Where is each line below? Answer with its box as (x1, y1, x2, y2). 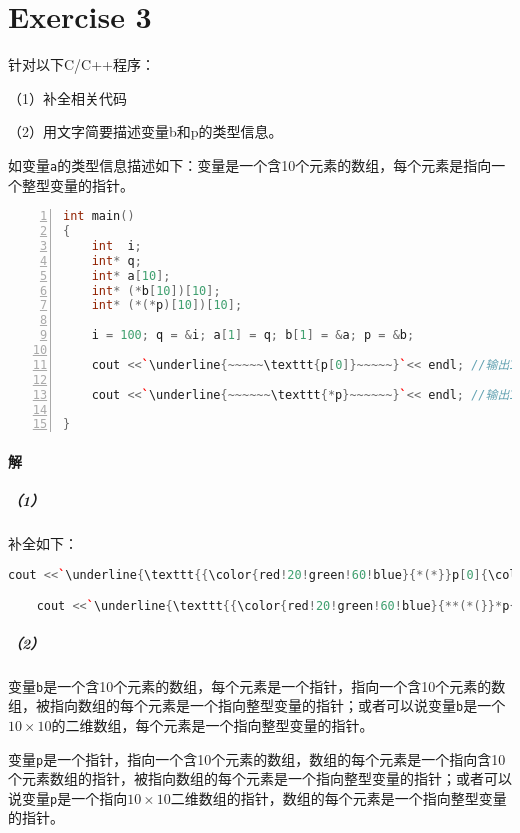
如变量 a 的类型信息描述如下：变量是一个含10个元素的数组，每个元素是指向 (8, 154, 492, 175)
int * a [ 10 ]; (91, 268, 171, 283)
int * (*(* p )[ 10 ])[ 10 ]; (91, 298, 243, 313)
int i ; (91, 238, 142, 253)
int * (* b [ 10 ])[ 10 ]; (91, 283, 221, 298)
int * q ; (91, 253, 142, 268)
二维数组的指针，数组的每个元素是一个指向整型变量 (170, 787, 507, 808)
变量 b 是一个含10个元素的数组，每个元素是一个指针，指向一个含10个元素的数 (8, 675, 506, 696)
